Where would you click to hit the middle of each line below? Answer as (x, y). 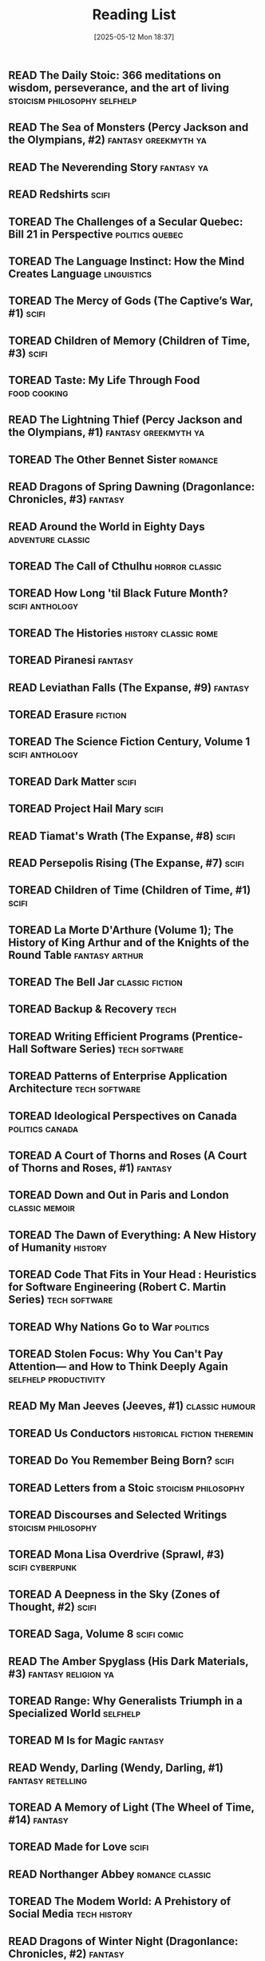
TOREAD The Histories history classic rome (113, 633)
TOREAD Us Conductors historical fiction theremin (131, 1433)
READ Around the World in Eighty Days (107, 527)
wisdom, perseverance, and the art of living (119, 88)
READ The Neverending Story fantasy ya (109, 167)
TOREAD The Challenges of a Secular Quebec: (126, 222)
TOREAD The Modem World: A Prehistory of (120, 1901)
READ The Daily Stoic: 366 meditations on (115, 75)
